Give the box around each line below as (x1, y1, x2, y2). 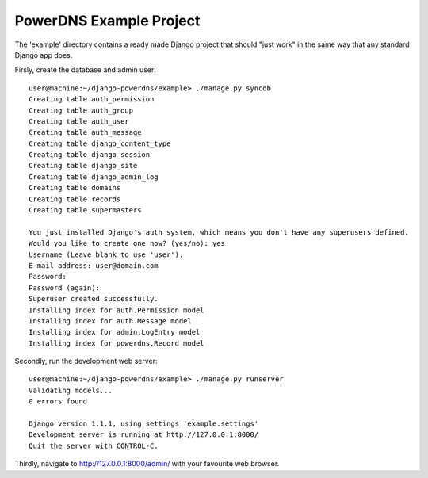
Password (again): (29, 283, 101, 293)
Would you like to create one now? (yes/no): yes (29, 239, 226, 248)
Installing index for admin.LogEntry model (29, 327, 201, 337)
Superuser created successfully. (29, 294, 159, 304)
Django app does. (14, 50, 73, 59)
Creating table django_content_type (29, 139, 171, 148)
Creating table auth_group (29, 105, 134, 115)
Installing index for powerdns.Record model (29, 338, 205, 348)
